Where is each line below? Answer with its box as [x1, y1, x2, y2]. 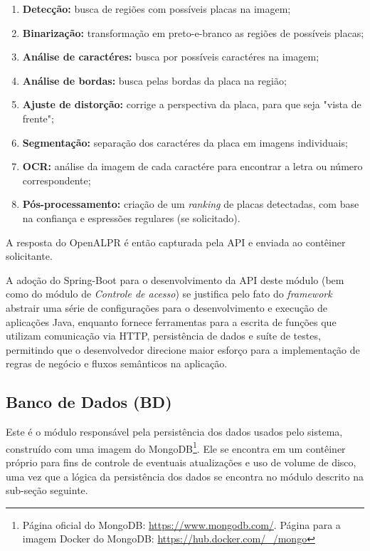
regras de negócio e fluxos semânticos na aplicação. [6, 356, 228, 371]
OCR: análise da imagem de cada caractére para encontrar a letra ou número [22, 159, 363, 174]
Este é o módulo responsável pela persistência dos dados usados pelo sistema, [6, 424, 343, 439]
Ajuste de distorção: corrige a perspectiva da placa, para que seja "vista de [22, 97, 361, 112]
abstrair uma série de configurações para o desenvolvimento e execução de [6, 300, 327, 315]
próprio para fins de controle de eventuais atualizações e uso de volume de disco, [6, 454, 356, 469]
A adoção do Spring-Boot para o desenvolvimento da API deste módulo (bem [6, 272, 344, 287]
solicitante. [6, 248, 53, 263]
